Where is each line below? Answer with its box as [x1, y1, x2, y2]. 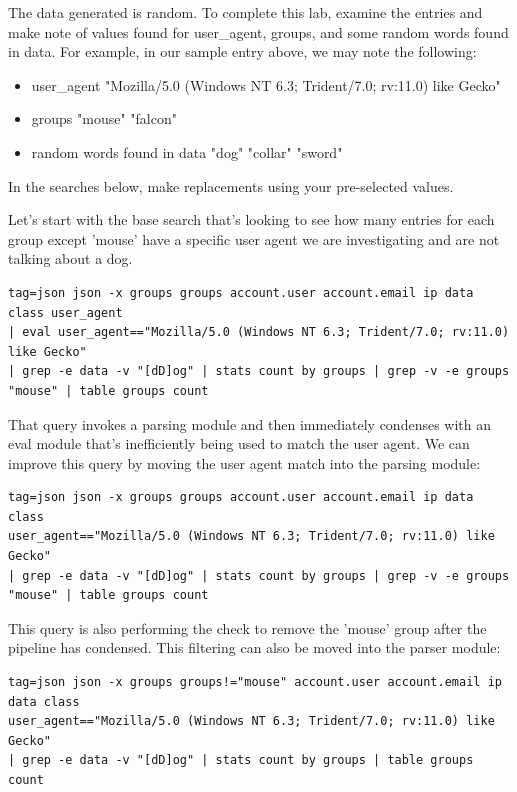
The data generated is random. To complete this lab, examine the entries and [8, 2, 483, 22]
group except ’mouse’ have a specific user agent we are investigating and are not [8, 228, 500, 249]
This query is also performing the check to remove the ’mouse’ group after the [8, 617, 487, 638]
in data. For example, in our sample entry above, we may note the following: [8, 41, 477, 62]
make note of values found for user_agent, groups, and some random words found [8, 21, 509, 42]
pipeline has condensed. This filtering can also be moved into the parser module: [8, 637, 501, 658]
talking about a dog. [8, 248, 133, 269]
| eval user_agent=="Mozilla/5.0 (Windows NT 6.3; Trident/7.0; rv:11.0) [8, 325, 510, 340]
